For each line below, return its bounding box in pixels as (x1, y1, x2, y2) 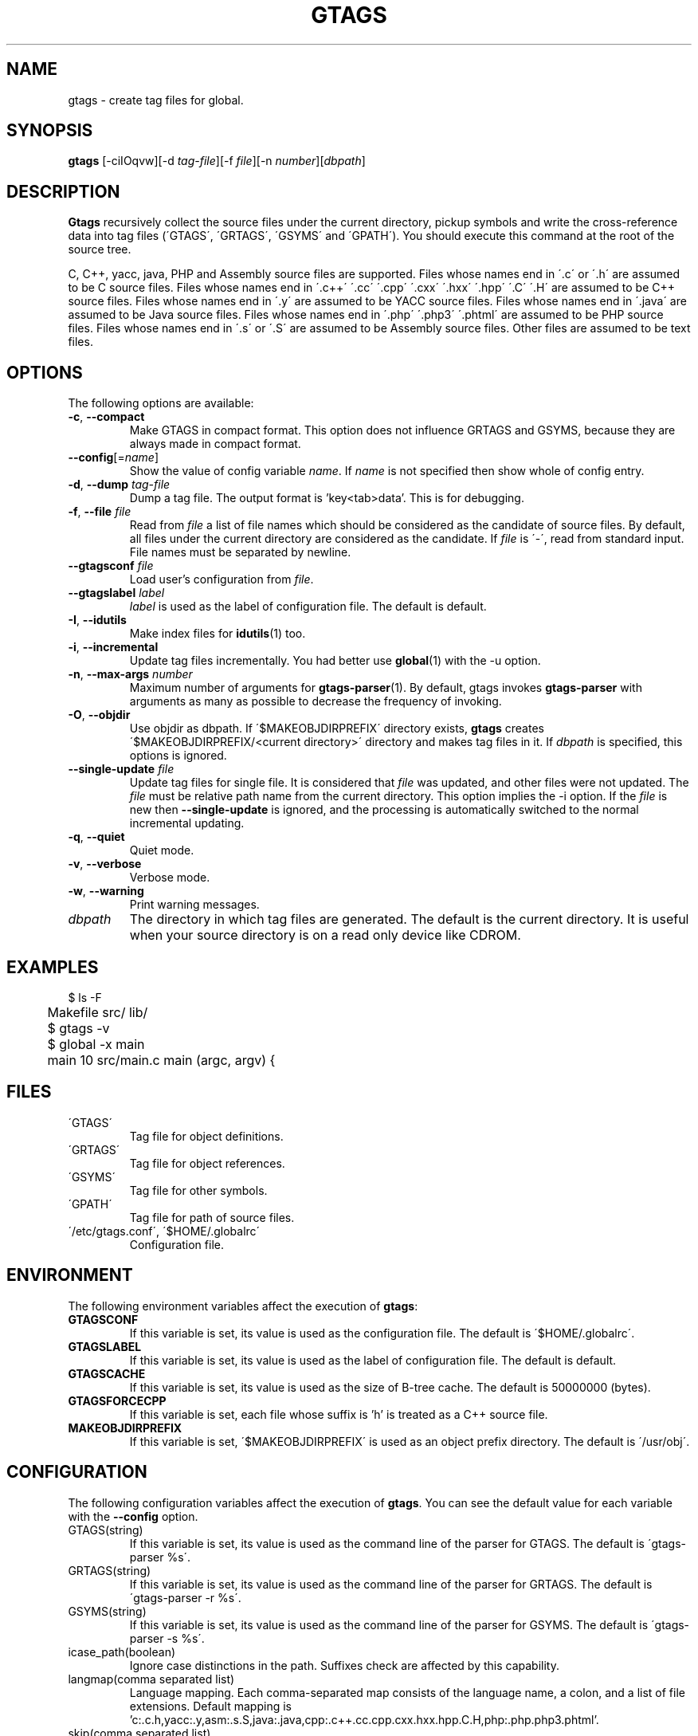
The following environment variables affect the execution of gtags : (68, 1298, 418, 1313)
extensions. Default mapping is (129, 1699, 292, 1713)
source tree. (68, 242, 131, 257)
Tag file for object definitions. (129, 1129, 284, 1143)
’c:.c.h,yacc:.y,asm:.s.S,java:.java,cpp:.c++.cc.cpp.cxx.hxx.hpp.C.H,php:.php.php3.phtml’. (129, 1712, 599, 1726)
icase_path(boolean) (68, 1644, 176, 1659)
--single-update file (68, 762, 174, 776)
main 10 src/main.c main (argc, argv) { (47, 1051, 276, 1068)
